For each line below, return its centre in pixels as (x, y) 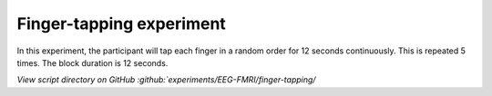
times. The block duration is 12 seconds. (92, 62)
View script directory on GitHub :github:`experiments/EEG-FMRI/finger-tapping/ (166, 80)
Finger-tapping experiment (122, 24)
